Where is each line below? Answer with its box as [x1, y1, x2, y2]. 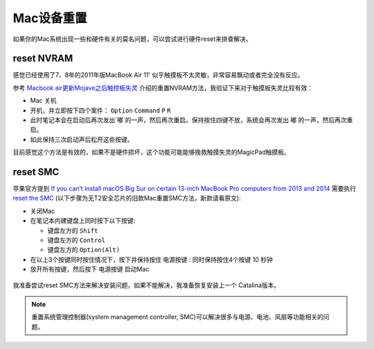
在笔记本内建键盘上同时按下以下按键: [30, 216, 136, 225]
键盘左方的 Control [47, 236, 105, 244]
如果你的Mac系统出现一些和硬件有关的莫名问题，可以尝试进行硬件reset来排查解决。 [12, 35, 252, 43]
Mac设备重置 [12, 10, 87, 26]
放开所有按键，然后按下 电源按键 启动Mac [30, 265, 150, 273]
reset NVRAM [12, 53, 73, 65]
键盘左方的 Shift [47, 226, 98, 235]
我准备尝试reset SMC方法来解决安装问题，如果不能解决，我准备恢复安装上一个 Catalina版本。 [12, 281, 280, 289]
